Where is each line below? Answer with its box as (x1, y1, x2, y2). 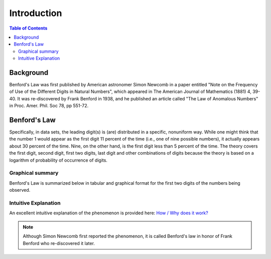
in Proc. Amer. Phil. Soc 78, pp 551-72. (9, 103, 89, 109)
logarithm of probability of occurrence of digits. (9, 157, 108, 163)
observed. (9, 187, 31, 193)
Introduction (9, 8, 62, 19)
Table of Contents (9, 25, 48, 31)
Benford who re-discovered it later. (23, 240, 95, 246)
